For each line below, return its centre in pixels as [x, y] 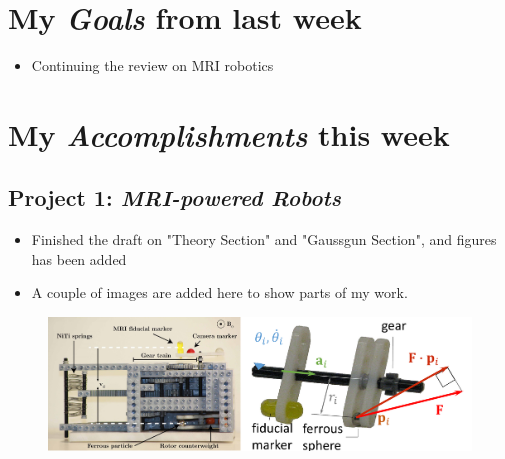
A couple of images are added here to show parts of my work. [219, 292]
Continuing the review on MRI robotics [152, 65]
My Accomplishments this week [229, 134]
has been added [79, 258]
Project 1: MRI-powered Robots [174, 197]
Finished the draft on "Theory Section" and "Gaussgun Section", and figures [264, 239]
